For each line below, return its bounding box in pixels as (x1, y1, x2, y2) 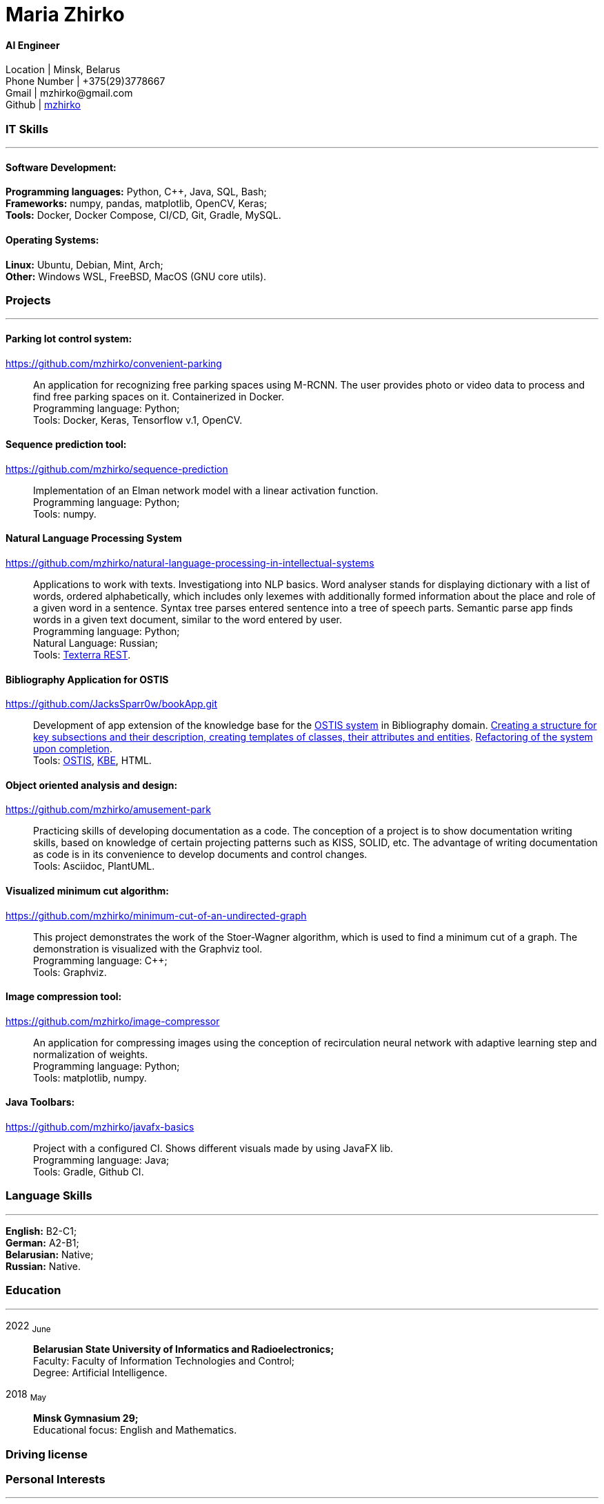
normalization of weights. (33, 1048, 148, 1060)
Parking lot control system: (6, 332, 132, 344)
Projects (6, 293, 51, 307)
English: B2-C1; (6, 1224, 77, 1237)
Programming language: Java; (33, 1154, 170, 1166)
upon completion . (33, 743, 112, 755)
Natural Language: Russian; (33, 636, 159, 649)
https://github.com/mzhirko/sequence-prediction (6, 462, 228, 475)
